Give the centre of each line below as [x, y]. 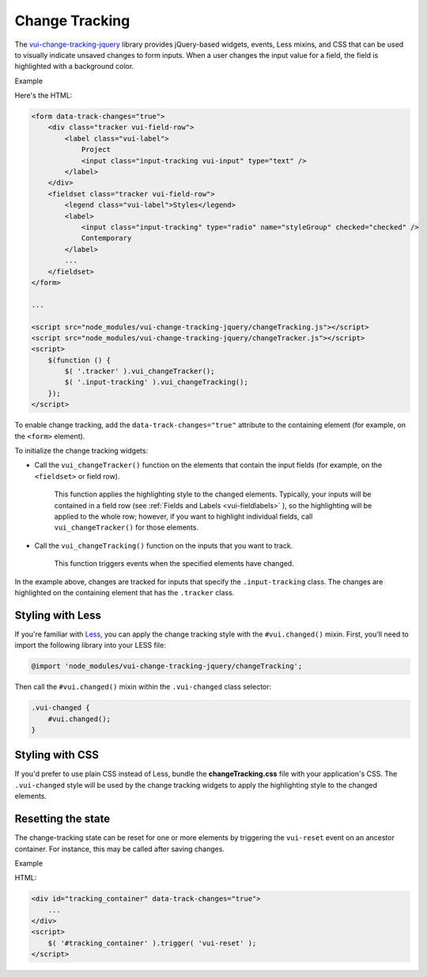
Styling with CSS [57, 755]
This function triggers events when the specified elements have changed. [174, 564]
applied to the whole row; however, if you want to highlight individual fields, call [183, 516]
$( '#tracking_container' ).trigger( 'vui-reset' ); [152, 943]
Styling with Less [58, 615]
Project [96, 150]
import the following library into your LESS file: [90, 645]
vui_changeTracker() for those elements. [127, 527]
